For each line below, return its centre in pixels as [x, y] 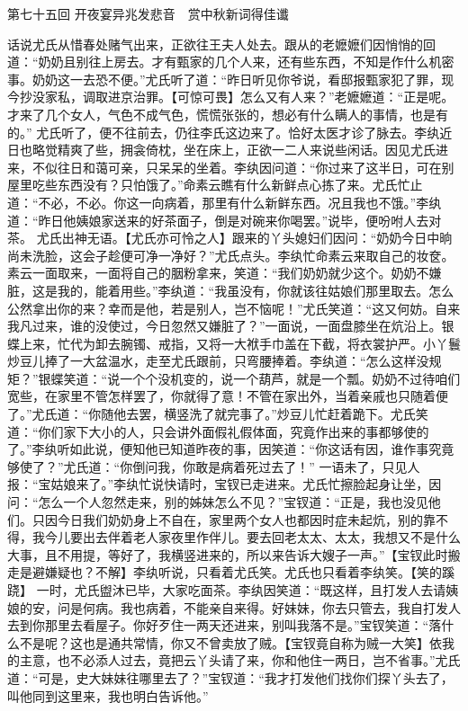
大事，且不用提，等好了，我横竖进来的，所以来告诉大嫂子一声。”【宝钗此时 [228, 554]
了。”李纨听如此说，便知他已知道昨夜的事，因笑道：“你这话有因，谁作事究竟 [231, 449]
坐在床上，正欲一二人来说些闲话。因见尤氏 [309, 150]
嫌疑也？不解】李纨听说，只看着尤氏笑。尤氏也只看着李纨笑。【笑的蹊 [249, 572]
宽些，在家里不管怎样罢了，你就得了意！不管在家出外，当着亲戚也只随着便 [228, 396]
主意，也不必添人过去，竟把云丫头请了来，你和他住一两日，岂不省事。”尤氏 [240, 660]
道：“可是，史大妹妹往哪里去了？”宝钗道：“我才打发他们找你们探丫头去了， [230, 677]
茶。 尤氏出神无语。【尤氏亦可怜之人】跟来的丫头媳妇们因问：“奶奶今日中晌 [230, 238]
